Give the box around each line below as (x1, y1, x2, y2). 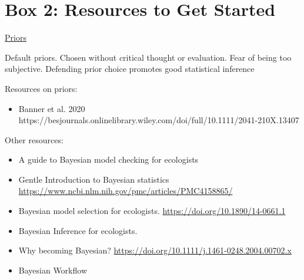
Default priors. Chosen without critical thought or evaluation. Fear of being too (5, 51, 292, 63)
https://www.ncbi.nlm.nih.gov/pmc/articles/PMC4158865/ (18, 185, 233, 197)
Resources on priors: (5, 82, 78, 94)
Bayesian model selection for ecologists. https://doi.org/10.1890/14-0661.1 (18, 205, 286, 217)
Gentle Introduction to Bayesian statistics (18, 173, 169, 185)
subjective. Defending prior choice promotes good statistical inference (5, 62, 255, 75)
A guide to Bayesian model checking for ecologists (18, 153, 199, 166)
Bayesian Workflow (18, 263, 87, 276)
